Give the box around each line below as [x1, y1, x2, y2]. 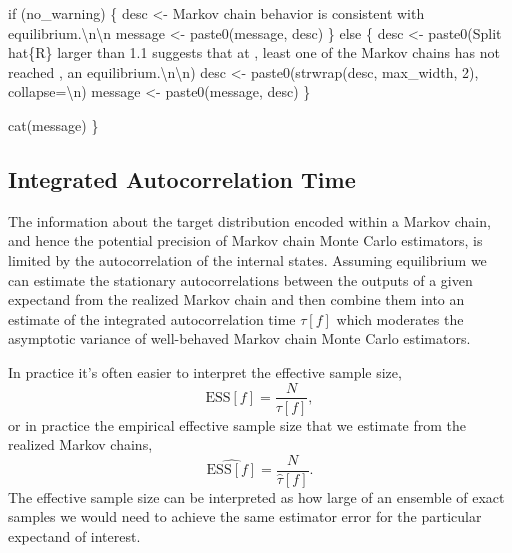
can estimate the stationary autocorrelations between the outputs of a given [8, 269, 473, 290]
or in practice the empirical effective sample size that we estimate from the [8, 414, 467, 435]
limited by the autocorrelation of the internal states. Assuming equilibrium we [8, 249, 487, 270]
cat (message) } [8, 114, 99, 135]
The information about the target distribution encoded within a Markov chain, [8, 210, 491, 231]
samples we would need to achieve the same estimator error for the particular [8, 506, 482, 527]
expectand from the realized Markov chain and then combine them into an [8, 289, 465, 310]
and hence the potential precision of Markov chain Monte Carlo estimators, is [8, 230, 483, 251]
